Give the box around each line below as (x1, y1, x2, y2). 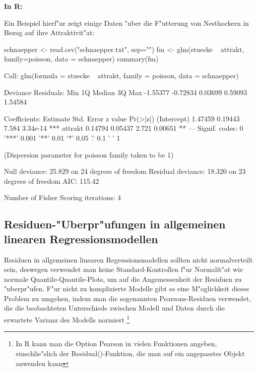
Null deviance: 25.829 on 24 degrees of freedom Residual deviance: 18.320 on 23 (4, 166, 246, 176)
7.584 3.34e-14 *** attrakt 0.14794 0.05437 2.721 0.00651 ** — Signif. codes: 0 (4, 123, 243, 133)
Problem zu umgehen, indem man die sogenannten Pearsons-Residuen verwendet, (4, 293, 251, 303)
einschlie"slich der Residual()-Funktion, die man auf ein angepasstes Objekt (15, 348, 245, 358)
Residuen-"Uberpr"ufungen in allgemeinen (4, 216, 226, 232)
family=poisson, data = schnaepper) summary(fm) (4, 53, 159, 64)
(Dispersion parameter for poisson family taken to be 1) (4, 149, 174, 159)
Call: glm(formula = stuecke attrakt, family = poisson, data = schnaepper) (4, 70, 239, 80)
